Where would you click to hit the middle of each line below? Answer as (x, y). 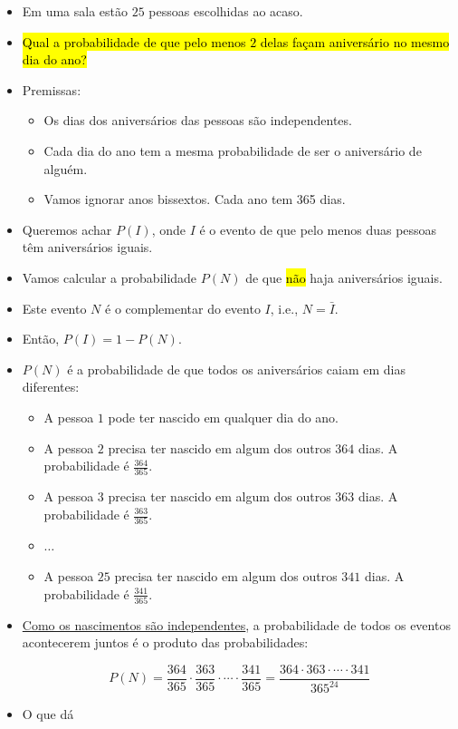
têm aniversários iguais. (87, 247)
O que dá (48, 714)
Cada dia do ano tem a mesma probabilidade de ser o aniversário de (233, 150)
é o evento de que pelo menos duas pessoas (318, 229)
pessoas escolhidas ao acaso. (226, 11)
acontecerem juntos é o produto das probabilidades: (165, 642)
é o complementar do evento (183, 308)
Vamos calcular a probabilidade (110, 277)
